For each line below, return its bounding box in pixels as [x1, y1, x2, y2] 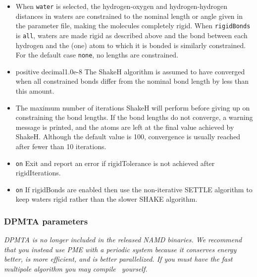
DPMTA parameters [4, 215, 88, 227]
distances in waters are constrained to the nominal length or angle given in [15, 10, 243, 21]
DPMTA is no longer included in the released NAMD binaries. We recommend [4, 234, 242, 245]
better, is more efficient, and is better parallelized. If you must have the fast [4, 254, 233, 264]
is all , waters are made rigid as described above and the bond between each [15, 30, 248, 40]
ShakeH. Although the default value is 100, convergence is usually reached [15, 131, 241, 142]
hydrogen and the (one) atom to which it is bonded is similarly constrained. [15, 40, 246, 50]
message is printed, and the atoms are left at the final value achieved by [15, 121, 234, 132]
